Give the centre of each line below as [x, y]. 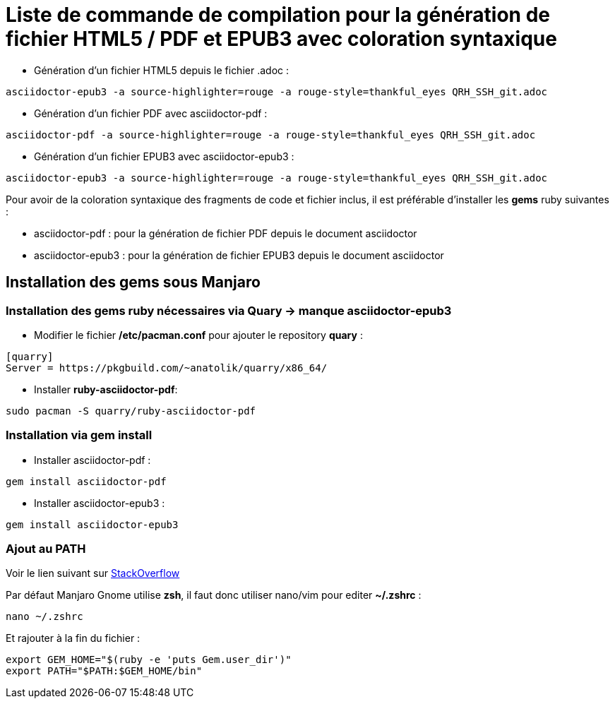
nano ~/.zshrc [44, 617]
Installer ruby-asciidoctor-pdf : [106, 389]
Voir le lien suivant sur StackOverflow [93, 573]
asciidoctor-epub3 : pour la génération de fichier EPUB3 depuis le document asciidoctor [239, 255]
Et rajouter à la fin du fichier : [73, 638]
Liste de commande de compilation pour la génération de [278, 15]
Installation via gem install [79, 435]
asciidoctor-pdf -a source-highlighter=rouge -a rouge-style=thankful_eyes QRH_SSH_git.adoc [271, 135]
